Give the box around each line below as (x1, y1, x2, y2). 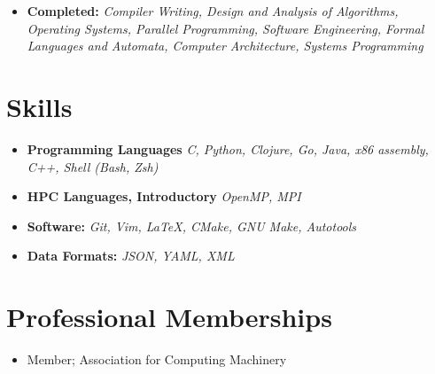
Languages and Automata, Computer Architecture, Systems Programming (27, 36, 423, 55)
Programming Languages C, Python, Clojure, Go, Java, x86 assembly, (27, 139, 429, 158)
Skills (6, 88, 73, 124)
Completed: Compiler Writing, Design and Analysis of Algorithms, (27, 2, 399, 19)
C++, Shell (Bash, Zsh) (27, 157, 159, 175)
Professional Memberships (6, 299, 332, 335)
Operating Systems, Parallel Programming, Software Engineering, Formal (27, 19, 424, 37)
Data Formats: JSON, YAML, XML (27, 246, 235, 265)
